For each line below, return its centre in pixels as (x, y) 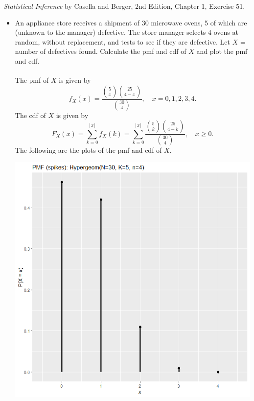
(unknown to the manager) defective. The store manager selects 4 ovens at (127, 32)
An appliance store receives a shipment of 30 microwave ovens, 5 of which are (131, 22)
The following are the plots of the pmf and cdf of (88, 150)
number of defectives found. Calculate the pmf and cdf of (101, 51)
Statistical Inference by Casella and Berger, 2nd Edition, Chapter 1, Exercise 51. (124, 6)
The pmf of (32, 80)
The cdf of (30, 115)
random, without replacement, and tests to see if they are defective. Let (122, 41)
